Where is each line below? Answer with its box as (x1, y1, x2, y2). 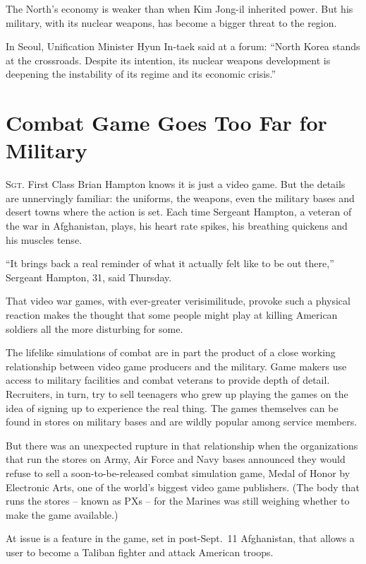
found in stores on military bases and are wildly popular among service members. (6, 414, 358, 429)
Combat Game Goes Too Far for (6, 108, 327, 137)
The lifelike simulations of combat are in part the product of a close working (6, 345, 336, 360)
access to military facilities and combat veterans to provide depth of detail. (6, 372, 330, 387)
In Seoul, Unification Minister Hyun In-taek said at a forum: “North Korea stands (6, 39, 360, 54)
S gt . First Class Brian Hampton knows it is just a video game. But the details (6, 177, 346, 192)
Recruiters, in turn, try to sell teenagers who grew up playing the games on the (6, 387, 348, 401)
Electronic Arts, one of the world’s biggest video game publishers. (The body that (6, 479, 360, 494)
